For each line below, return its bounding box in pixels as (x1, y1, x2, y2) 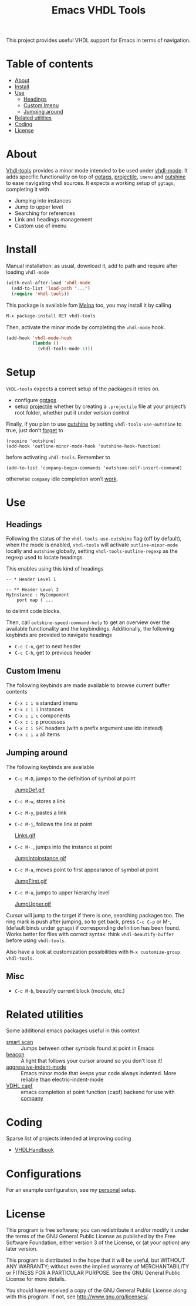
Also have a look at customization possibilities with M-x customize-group (6, 948, 180, 955)
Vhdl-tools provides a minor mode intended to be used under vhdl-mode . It (6, 167, 188, 174)
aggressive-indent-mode (6, 1063, 66, 1070)
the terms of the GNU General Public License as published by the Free (6, 1233, 176, 1240)
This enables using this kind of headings (6, 565, 104, 572)
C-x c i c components (14, 712, 70, 719)
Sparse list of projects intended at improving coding (6, 1135, 131, 1142)
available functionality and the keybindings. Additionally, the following (6, 625, 175, 632)
